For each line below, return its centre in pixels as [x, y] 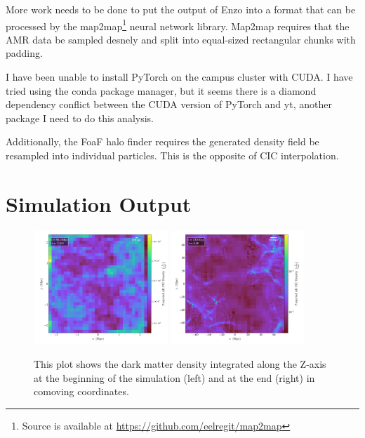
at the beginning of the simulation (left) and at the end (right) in [174, 377]
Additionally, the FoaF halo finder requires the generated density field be [162, 141]
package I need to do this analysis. [80, 118]
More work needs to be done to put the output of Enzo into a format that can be [181, 9]
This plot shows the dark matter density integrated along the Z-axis [180, 364]
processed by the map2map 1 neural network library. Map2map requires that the [178, 25]
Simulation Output [99, 203]
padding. [24, 53]
